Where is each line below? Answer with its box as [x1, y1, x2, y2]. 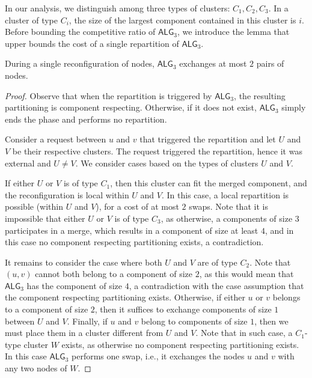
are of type [197, 255, 237, 268]
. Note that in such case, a [195, 326, 293, 339]
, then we [254, 314, 289, 327]
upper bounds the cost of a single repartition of [5, 37, 179, 49]
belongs [272, 291, 301, 303]
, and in [265, 224, 294, 236]
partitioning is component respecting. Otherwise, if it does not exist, [5, 101, 257, 114]
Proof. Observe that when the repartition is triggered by [5, 89, 212, 102]
